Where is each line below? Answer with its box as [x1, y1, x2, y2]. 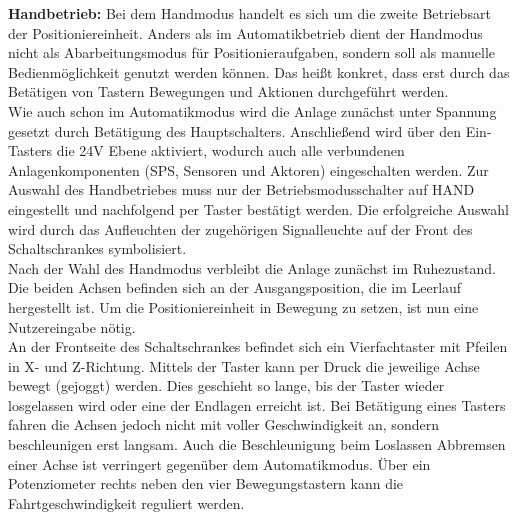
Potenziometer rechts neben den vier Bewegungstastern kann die [8, 473, 404, 494]
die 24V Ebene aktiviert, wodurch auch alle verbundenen [56, 140, 405, 161]
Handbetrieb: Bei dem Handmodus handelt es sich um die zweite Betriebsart [8, 3, 491, 23]
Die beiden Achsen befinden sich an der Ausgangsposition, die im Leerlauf [8, 277, 462, 298]
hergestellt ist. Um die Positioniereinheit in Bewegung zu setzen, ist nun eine [8, 296, 479, 317]
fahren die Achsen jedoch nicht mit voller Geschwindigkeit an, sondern [8, 414, 439, 435]
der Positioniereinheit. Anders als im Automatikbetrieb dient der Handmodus [8, 22, 483, 43]
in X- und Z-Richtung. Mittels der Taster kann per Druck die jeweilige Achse [8, 355, 480, 376]
